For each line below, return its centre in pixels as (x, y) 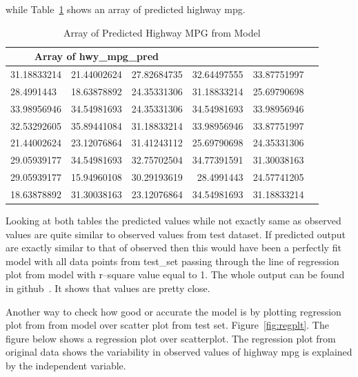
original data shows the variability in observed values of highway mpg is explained (179, 352)
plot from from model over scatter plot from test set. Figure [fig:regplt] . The (167, 325)
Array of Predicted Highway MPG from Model (162, 32)
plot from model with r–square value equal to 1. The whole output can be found (175, 274)
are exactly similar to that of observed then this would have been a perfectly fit (173, 248)
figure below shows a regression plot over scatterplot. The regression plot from (171, 338)
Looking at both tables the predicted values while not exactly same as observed (173, 221)
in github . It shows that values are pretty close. (108, 288)
